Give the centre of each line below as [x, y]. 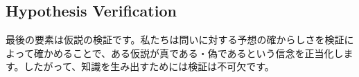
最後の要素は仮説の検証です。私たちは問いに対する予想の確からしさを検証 [175, 40]
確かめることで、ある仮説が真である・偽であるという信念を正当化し [189, 53]
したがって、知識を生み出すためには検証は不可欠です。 [149, 66]
